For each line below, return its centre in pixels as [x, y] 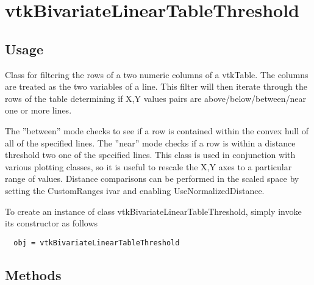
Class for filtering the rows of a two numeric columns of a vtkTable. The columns [157, 74]
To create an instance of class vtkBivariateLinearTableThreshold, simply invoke [153, 211]
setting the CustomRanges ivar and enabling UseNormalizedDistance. [135, 190]
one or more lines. [38, 110]
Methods [33, 274]
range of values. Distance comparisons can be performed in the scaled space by [152, 179]
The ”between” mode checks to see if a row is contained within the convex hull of [157, 130]
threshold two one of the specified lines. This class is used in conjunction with [150, 155]
